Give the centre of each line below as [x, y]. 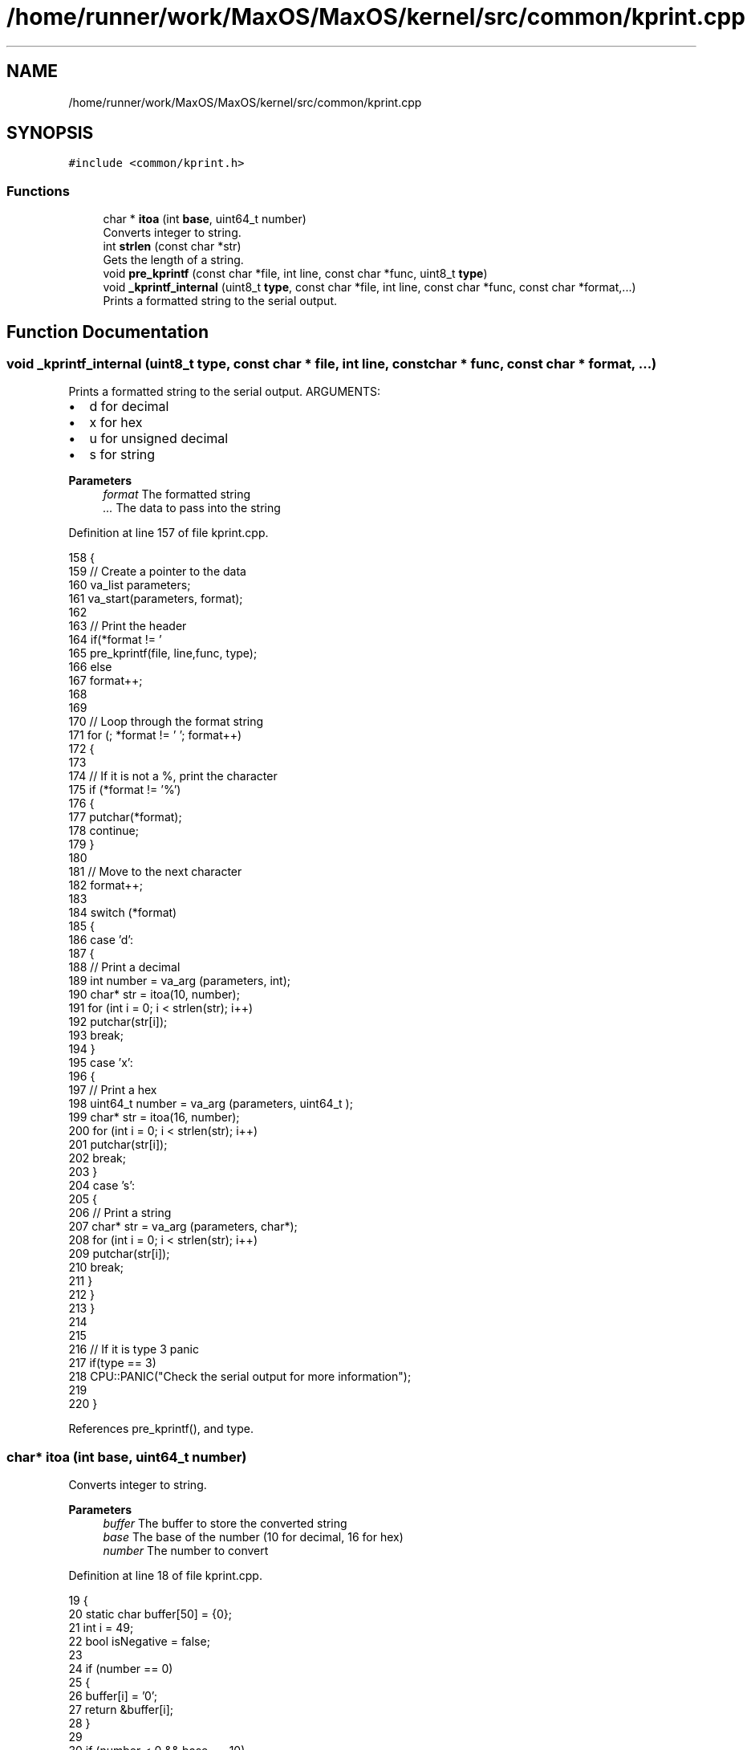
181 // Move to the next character [155, 872]
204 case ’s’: [102, 1186]
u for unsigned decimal [159, 439]
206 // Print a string [120, 1213]
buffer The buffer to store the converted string [225, 1524]
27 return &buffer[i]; [121, 1710]
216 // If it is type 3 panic [134, 1349]
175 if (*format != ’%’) [125, 790]
